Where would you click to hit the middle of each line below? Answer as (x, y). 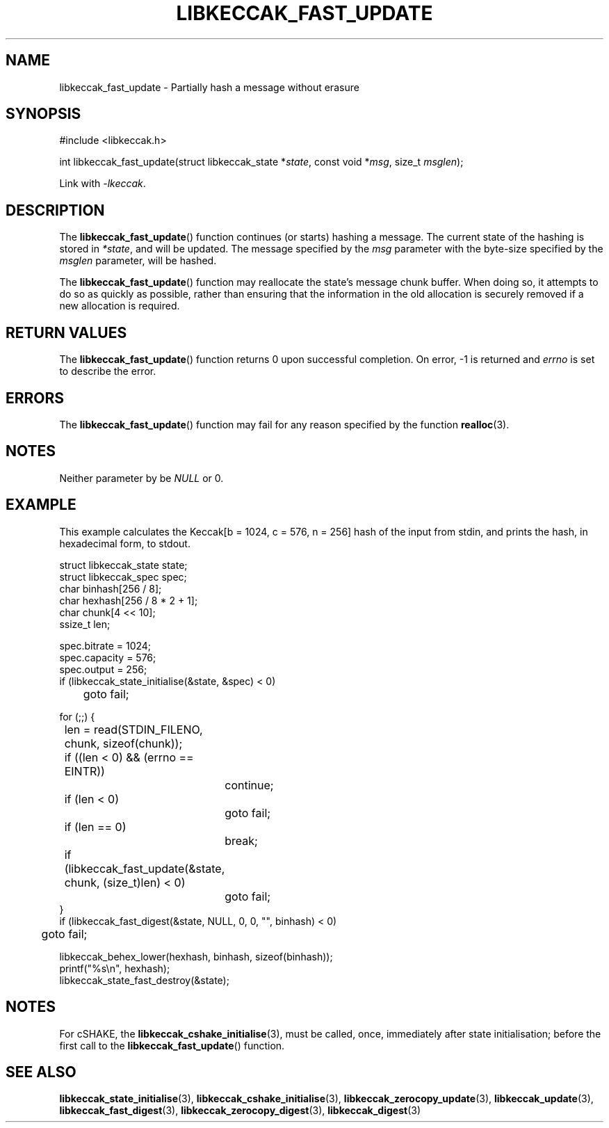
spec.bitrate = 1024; (105, 645)
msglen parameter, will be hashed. (138, 261)
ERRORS (35, 398)
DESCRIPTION (55, 210)
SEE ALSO (41, 1072)
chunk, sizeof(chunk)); (123, 743)
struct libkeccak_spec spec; (123, 577)
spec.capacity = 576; (108, 657)
